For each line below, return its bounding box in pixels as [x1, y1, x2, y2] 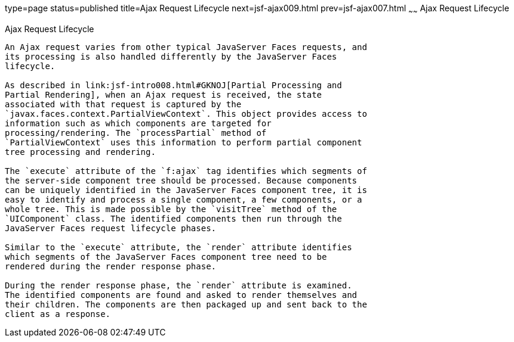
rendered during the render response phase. [5, 261, 217, 271]
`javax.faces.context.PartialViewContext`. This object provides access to [5, 108, 367, 119]
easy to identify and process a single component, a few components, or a [5, 194, 362, 204]
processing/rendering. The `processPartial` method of [5, 128, 267, 138]
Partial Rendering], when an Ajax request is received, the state [5, 89, 322, 100]
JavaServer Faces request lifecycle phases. [5, 223, 217, 233]
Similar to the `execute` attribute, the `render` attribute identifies [5, 242, 352, 252]
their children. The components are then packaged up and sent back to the [5, 299, 367, 309]
